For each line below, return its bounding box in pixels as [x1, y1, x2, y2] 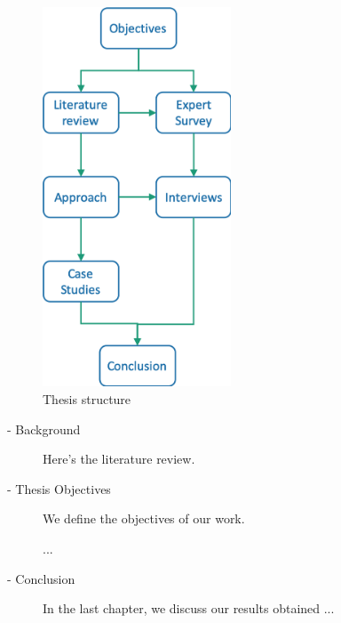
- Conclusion [7, 569, 75, 587]
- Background [7, 419, 81, 438]
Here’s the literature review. [43, 449, 195, 468]
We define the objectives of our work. [43, 509, 245, 528]
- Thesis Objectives [7, 479, 111, 498]
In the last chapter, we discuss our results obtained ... [43, 599, 335, 618]
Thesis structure [43, 390, 131, 409]
